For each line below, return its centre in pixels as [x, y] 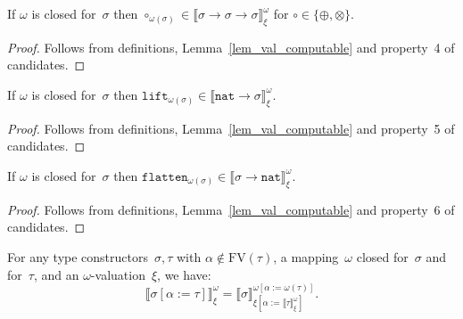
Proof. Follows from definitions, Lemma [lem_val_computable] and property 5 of [231, 128]
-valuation [118, 274]
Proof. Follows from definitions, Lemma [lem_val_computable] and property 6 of [231, 209]
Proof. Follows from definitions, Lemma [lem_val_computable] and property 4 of [231, 47]
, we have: [184, 274]
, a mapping [306, 256]
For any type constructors [78, 256]
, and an [56, 274]
